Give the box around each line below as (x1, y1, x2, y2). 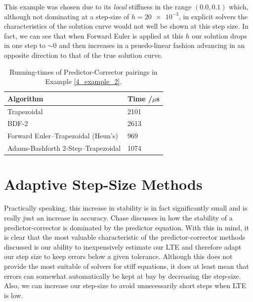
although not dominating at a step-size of (4, 11, 129, 21)
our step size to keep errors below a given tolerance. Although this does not (4, 251, 233, 261)
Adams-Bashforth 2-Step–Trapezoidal (7, 143, 121, 153)
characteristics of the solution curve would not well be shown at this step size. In (4, 21, 249, 31)
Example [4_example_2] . (45, 76, 122, 86)
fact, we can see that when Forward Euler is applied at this (4, 30, 183, 41)
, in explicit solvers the (179, 11, 248, 21)
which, (229, 1, 249, 11)
